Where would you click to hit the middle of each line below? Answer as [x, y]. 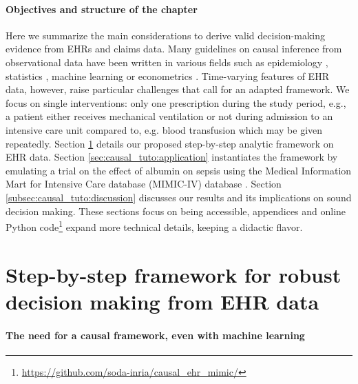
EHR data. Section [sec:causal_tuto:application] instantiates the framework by [172, 157]
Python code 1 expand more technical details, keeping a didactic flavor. [154, 226]
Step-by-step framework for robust [173, 274]
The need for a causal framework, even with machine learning [155, 335]
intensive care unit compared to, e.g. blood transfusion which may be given [164, 129]
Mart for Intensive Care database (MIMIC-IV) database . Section [144, 184]
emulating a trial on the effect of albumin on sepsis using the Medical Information [179, 170]
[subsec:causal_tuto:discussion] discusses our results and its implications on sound [179, 197]
